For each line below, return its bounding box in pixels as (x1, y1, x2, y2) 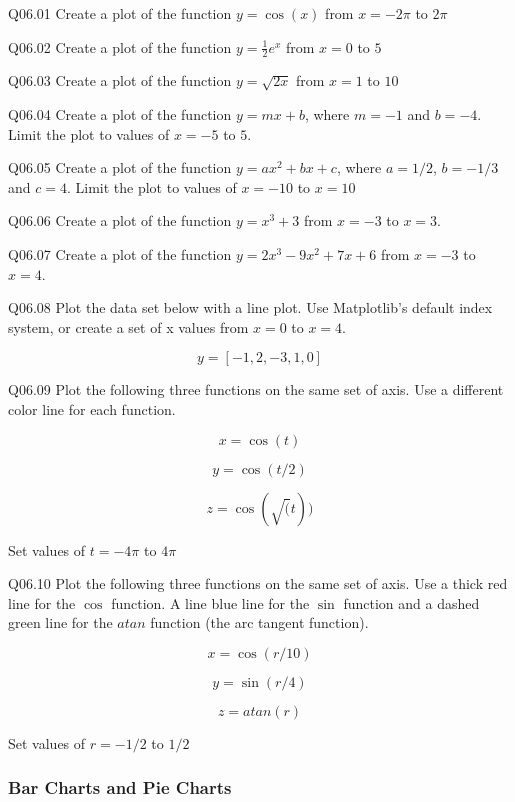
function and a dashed (343, 592, 480, 613)
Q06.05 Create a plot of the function (8, 157, 232, 178)
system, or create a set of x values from (8, 316, 249, 337)
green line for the (8, 612, 113, 633)
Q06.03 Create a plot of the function (8, 70, 232, 91)
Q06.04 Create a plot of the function (8, 104, 232, 125)
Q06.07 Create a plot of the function (8, 243, 232, 264)
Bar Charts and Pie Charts (8, 775, 232, 800)
